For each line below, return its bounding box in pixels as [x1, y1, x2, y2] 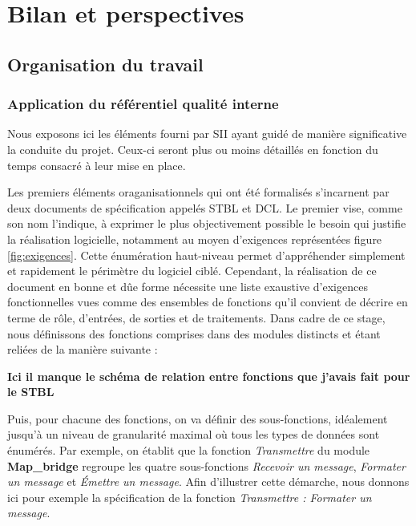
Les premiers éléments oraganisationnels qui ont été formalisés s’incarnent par [7, 184, 390, 200]
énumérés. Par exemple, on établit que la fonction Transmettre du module [7, 442, 370, 459]
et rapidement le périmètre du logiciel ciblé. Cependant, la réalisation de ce [7, 262, 377, 279]
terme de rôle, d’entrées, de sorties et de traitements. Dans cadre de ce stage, [7, 309, 386, 326]
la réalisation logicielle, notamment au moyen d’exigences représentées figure [7, 230, 382, 247]
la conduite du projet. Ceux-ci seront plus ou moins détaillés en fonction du [7, 140, 378, 157]
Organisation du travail [7, 51, 204, 76]
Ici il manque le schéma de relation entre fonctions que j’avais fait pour [7, 367, 410, 384]
